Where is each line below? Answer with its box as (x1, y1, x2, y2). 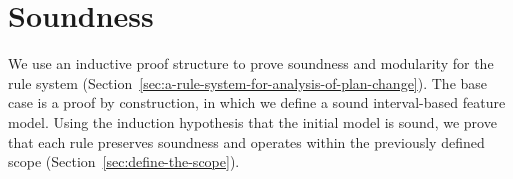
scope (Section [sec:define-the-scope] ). (8, 151, 240, 172)
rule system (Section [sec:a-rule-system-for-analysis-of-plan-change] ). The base (8, 72, 488, 93)
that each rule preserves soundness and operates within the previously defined (8, 131, 485, 152)
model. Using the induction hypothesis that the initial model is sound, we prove (8, 111, 497, 132)
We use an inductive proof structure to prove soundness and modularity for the (8, 53, 494, 74)
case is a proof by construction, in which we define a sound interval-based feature (8, 92, 506, 113)
